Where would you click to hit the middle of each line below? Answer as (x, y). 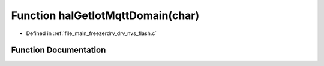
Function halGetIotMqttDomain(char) (105, 15)
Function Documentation (58, 50)
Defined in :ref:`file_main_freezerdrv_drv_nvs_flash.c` (91, 33)
